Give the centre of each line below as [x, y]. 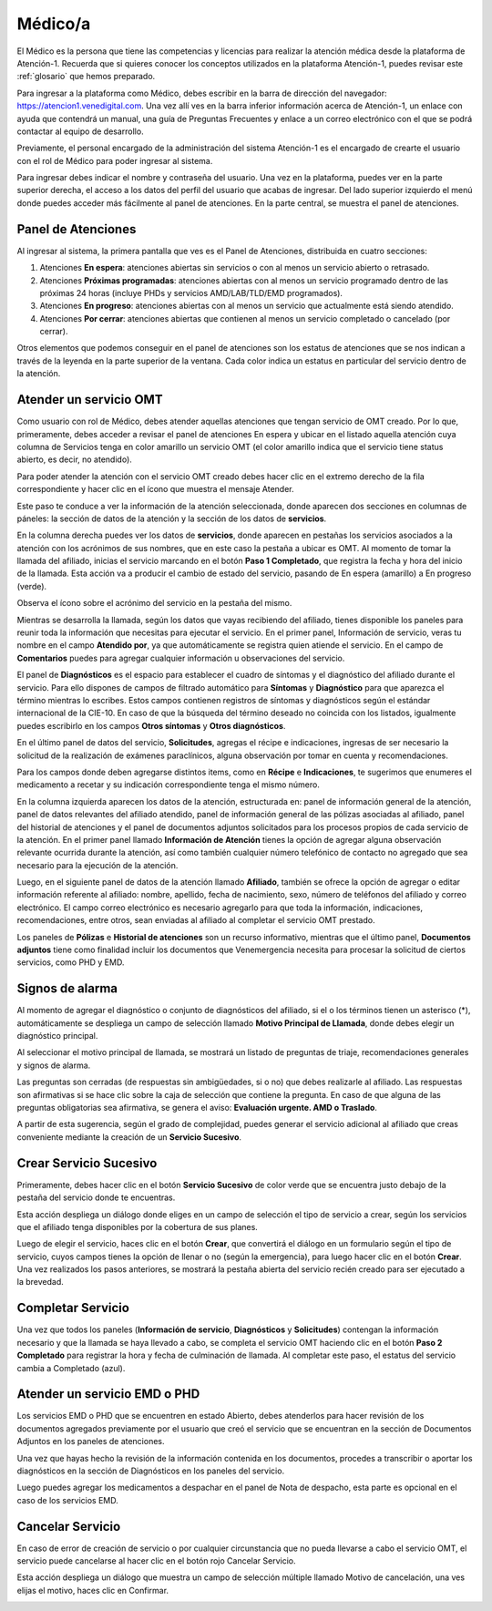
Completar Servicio [73, 1308]
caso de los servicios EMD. [67, 1500]
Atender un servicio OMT [90, 400]
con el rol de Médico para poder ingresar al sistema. [115, 160]
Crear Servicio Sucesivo [87, 1163]
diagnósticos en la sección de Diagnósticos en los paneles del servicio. [151, 1471]
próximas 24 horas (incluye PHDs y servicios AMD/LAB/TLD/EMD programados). [191, 292]
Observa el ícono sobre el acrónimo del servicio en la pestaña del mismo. [154, 603]
